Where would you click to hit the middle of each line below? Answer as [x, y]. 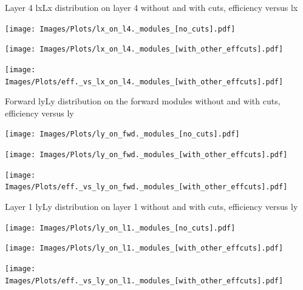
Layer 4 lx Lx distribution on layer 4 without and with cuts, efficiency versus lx [151, 7]
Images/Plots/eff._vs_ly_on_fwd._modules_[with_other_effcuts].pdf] [146, 187]
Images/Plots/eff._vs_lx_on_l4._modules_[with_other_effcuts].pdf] [144, 82]
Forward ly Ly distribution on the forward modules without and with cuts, [143, 101]
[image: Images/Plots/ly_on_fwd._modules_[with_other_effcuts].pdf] [146, 155]
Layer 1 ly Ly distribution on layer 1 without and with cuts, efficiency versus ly [151, 207]
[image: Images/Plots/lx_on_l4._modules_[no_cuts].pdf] [120, 29]
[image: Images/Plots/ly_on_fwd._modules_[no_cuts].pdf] [122, 134]
